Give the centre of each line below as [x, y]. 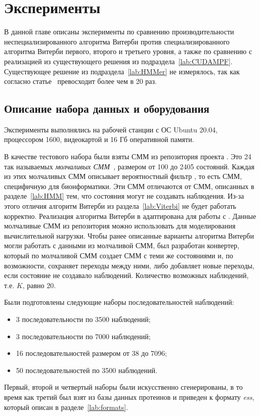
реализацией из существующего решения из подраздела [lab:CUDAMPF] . [118, 61]
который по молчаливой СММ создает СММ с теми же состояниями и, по [119, 256]
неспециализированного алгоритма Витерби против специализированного [117, 41]
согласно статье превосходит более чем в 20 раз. [80, 81]
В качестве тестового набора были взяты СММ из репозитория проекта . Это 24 [128, 156]
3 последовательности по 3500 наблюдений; [83, 319]
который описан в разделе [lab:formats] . [66, 407]
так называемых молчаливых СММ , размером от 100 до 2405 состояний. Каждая [129, 166]
